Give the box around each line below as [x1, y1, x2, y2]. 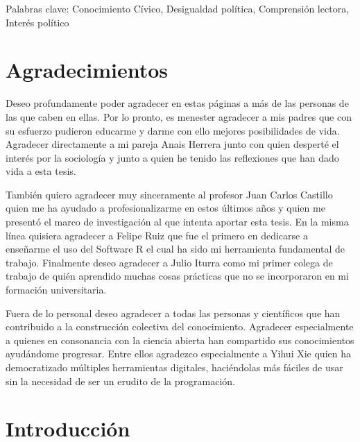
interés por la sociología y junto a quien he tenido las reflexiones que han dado [6, 150, 339, 164]
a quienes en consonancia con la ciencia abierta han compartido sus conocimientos [6, 332, 354, 347]
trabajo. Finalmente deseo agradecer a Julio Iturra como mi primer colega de [6, 255, 333, 269]
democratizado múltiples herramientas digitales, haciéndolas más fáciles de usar [6, 360, 343, 374]
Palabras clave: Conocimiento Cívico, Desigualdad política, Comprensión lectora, [6, 1, 350, 15]
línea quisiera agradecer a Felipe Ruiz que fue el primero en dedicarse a [6, 228, 308, 242]
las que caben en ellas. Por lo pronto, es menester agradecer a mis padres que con [6, 109, 352, 124]
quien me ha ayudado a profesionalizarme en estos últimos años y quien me [6, 201, 325, 215]
